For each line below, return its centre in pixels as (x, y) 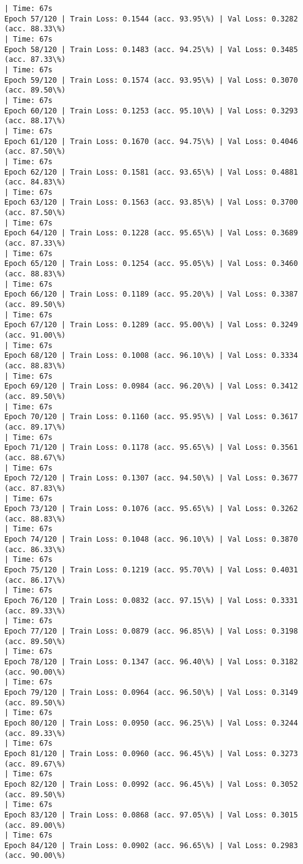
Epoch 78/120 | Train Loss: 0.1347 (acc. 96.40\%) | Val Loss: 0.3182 (151, 662)
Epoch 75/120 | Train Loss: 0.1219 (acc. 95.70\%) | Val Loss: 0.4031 (151, 570)
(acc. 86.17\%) (35, 580)
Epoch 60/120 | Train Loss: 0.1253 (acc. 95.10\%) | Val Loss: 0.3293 (151, 111)
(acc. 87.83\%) (35, 488)
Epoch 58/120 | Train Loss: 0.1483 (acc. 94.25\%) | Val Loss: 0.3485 (151, 49)
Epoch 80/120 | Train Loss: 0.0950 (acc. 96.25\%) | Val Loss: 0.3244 (151, 723)
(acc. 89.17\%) (35, 427)
